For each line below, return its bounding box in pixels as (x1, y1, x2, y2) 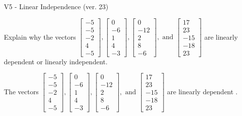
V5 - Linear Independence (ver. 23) (4, 1, 109, 11)
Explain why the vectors (4, 31, 76, 42)
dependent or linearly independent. (4, 56, 108, 66)
